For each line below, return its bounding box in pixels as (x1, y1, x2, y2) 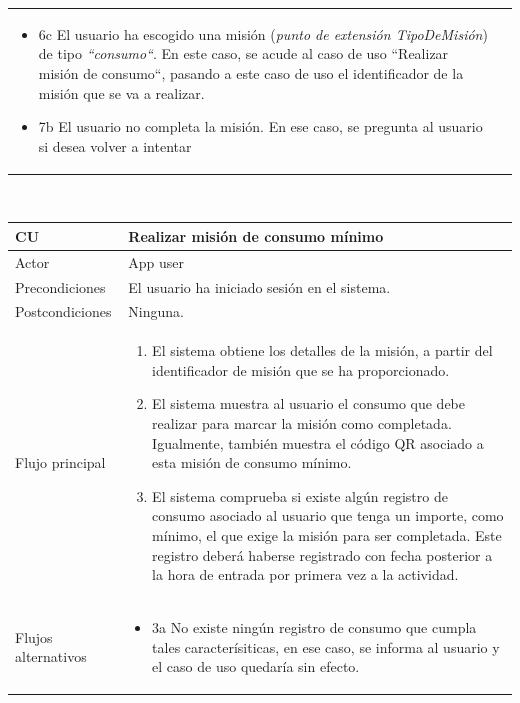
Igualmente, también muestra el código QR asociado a (152, 432, 484, 453)
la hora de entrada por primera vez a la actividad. (152, 564, 459, 585)
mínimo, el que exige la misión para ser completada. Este (152, 525, 502, 546)
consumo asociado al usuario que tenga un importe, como (152, 505, 504, 526)
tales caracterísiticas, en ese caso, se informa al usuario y (152, 636, 500, 657)
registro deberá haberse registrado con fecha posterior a (152, 544, 493, 565)
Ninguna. (128, 301, 184, 322)
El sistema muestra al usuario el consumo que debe (152, 393, 465, 414)
